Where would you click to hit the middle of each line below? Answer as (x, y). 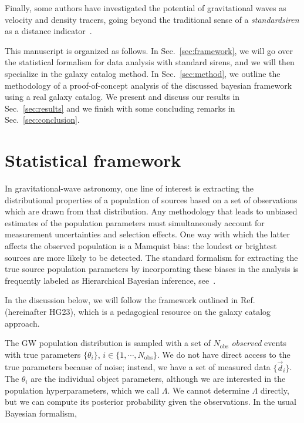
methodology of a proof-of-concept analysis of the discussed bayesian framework (148, 85)
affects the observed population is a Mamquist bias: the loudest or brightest (141, 246)
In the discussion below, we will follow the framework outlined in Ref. (130, 300)
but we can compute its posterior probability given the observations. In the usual (151, 402)
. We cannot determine (208, 390)
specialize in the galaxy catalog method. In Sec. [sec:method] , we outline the (143, 73)
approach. (22, 323)
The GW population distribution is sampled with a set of (108, 343)
